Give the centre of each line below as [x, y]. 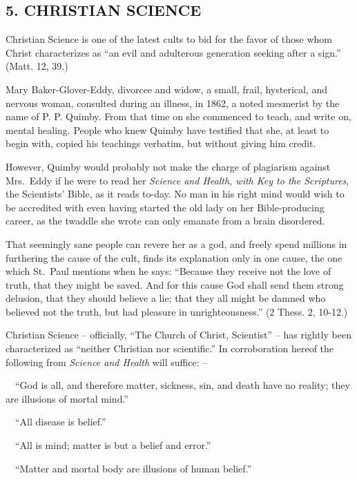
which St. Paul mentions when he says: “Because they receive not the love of [168, 271]
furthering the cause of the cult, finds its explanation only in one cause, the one [174, 257]
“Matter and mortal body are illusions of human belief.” [133, 468]
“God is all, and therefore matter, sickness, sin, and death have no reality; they [182, 385]
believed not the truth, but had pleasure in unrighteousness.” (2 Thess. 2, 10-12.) [177, 311]
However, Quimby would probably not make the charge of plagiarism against [168, 166]
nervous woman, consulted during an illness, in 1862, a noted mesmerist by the [173, 103]
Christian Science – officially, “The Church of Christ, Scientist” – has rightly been [178, 335]
